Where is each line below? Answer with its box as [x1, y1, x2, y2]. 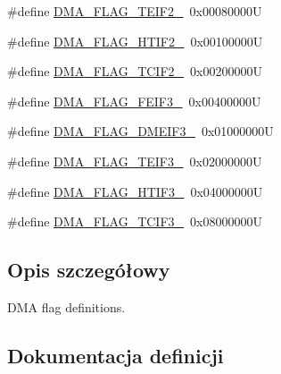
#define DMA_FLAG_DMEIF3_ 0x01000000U [7, 122, 274, 140]
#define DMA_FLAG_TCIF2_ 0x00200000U [7, 62, 262, 81]
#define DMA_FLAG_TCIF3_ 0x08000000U [7, 212, 262, 231]
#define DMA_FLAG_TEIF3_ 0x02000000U [7, 151, 262, 170]
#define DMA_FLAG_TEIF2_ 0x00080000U [7, 2, 262, 20]
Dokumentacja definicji [7, 341, 224, 369]
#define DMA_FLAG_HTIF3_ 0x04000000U [7, 182, 263, 200]
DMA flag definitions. [7, 297, 126, 316]
